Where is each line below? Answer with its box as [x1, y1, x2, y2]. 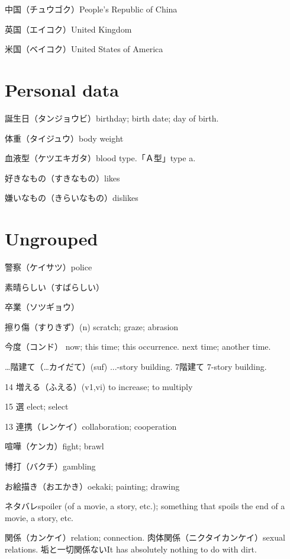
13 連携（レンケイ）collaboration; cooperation [5, 420, 177, 432]
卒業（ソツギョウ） [5, 301, 79, 313]
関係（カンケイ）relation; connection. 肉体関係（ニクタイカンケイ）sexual [5, 531, 285, 544]
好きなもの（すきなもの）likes [5, 171, 120, 184]
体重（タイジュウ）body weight [5, 132, 124, 144]
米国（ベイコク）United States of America [5, 43, 163, 55]
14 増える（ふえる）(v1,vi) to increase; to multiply [5, 380, 193, 392]
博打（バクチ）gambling [5, 459, 96, 472]
